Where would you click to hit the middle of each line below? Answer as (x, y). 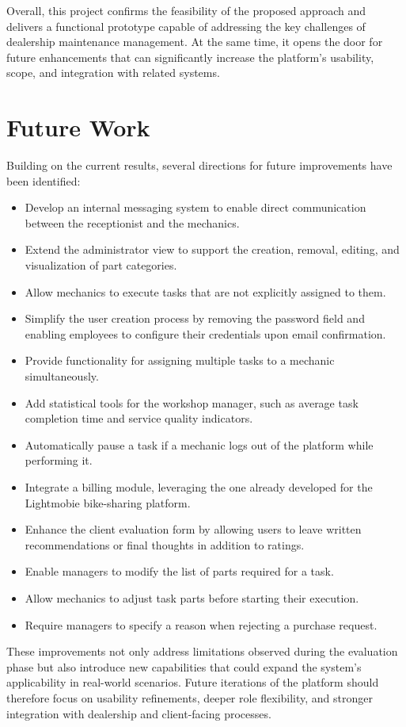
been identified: (44, 180)
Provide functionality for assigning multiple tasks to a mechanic (180, 360)
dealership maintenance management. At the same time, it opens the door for (195, 42)
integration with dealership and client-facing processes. (139, 713)
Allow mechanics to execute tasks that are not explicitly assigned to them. (205, 291)
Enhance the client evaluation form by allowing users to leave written (193, 529)
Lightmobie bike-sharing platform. (108, 502)
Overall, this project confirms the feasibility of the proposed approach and (186, 10)
